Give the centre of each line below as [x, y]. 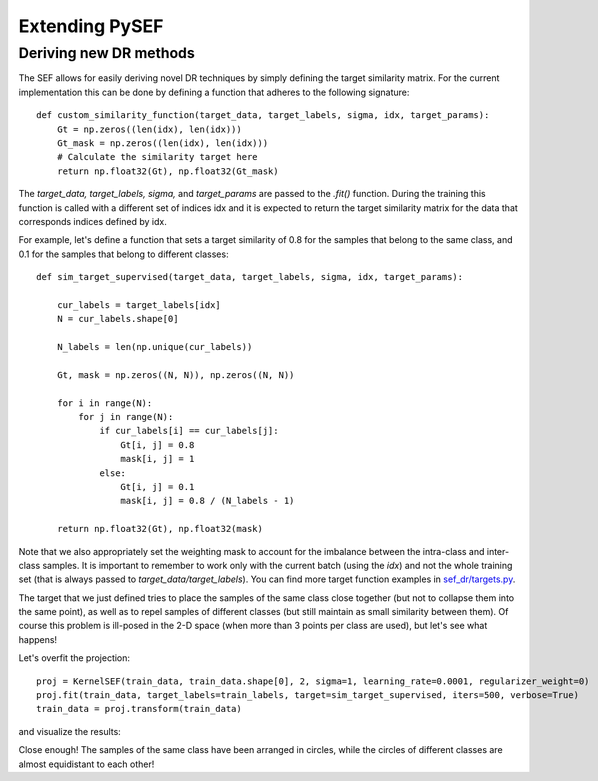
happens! [38, 639]
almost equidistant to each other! [86, 764]
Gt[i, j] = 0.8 [157, 444]
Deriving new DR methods [106, 53]
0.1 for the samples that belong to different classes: [123, 254]
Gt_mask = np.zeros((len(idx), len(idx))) [162, 143]
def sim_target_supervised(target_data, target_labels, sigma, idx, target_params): [250, 277]
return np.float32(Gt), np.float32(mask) [160, 529]
